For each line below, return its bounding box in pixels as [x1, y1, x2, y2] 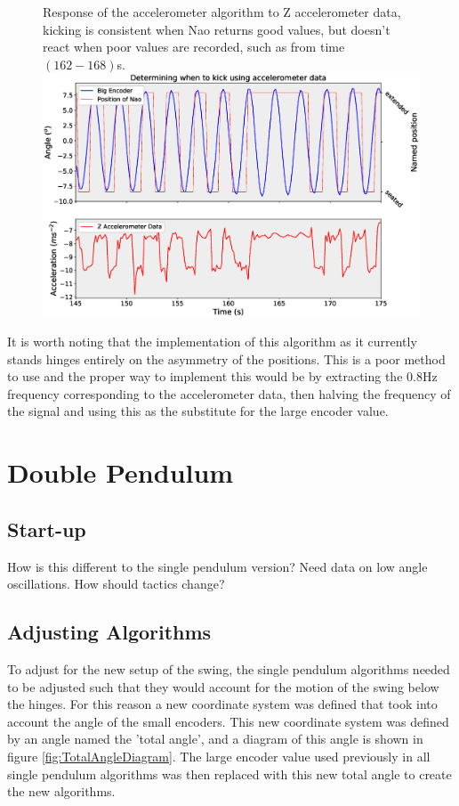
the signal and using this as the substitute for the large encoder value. [7, 402, 389, 420]
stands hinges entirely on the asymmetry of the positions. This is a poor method [7, 349, 446, 368]
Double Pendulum [7, 454, 234, 491]
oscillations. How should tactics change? [7, 574, 225, 593]
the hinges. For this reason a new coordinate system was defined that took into [7, 695, 438, 713]
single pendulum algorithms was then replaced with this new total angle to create [7, 764, 452, 783]
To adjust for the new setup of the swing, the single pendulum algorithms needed [7, 660, 450, 679]
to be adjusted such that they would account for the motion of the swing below [7, 677, 439, 696]
